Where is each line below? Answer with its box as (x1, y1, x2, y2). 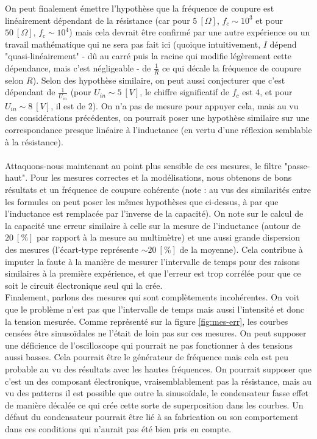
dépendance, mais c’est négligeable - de (5, 61, 151, 74)
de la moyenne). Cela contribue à (179, 242, 303, 255)
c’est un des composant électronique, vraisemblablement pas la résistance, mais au (5, 374, 312, 387)
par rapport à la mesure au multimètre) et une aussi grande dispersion (37, 231, 301, 244)
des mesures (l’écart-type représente (5, 242, 138, 255)
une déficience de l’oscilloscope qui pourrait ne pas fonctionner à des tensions (5, 338, 293, 351)
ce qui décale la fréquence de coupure (162, 61, 301, 74)
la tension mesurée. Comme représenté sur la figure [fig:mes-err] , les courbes (5, 314, 288, 327)
